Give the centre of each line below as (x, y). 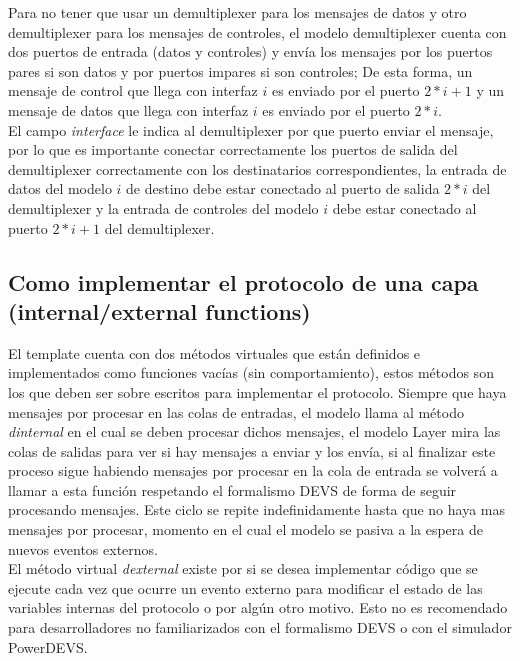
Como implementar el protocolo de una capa (243, 281)
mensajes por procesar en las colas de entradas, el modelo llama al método (236, 411)
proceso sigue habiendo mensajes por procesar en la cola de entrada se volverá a (253, 470)
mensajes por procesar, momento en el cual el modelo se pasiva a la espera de (245, 529)
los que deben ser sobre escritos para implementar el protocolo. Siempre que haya (257, 391)
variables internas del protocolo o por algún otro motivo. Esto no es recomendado (258, 607)
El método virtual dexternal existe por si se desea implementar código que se (243, 568)
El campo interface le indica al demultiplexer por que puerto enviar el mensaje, (251, 129)
